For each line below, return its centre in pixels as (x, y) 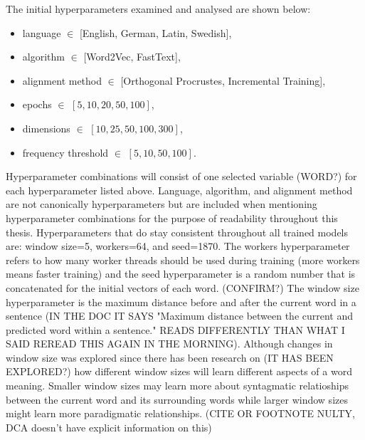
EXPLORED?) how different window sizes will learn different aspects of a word (179, 371)
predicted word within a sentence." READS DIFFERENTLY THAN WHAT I (175, 329)
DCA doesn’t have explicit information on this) (109, 427)
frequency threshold (65, 152)
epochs (37, 104)
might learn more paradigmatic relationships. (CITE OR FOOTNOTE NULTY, (180, 413)
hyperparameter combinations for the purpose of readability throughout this (172, 218)
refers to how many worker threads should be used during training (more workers (183, 260)
